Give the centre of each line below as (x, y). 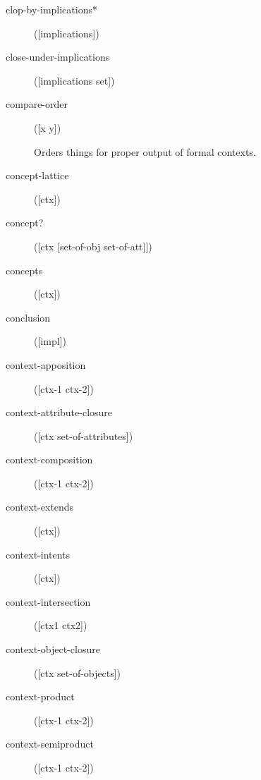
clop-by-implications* (51, 9)
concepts (24, 270)
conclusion (28, 317)
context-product (40, 696)
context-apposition (46, 364)
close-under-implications (58, 57)
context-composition (49, 459)
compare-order (37, 104)
